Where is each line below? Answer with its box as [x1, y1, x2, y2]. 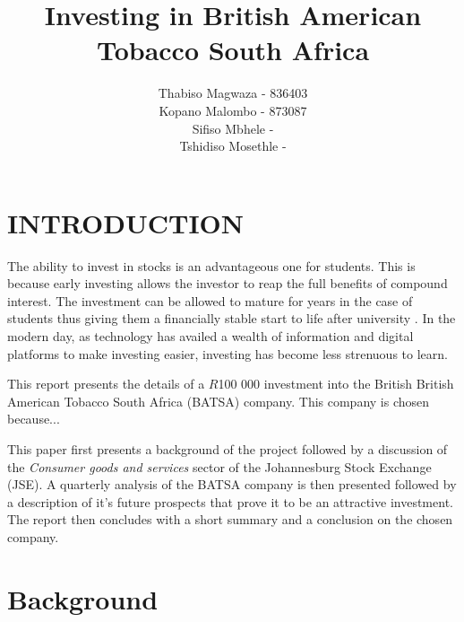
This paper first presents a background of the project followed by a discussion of [7, 439, 448, 458]
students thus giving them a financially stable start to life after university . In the [7, 309, 456, 328]
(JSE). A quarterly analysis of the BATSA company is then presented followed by [7, 475, 457, 494]
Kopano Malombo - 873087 [159, 101, 307, 119]
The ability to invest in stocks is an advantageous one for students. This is [7, 256, 416, 275]
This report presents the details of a [7, 374, 205, 393]
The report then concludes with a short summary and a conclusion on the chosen [7, 510, 453, 529]
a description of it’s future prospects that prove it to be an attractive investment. [7, 492, 453, 511]
